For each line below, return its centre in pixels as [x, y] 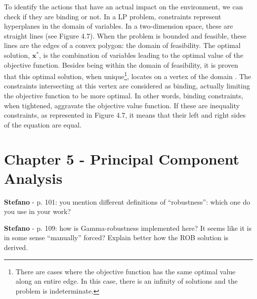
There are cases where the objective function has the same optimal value [126, 271]
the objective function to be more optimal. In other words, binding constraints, [124, 95]
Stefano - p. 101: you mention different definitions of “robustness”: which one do [127, 201]
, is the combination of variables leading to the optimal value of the [141, 55]
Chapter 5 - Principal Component [122, 158]
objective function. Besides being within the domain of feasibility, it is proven [121, 64]
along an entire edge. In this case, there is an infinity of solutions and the [127, 281]
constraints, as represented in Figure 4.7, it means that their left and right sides [125, 115]
